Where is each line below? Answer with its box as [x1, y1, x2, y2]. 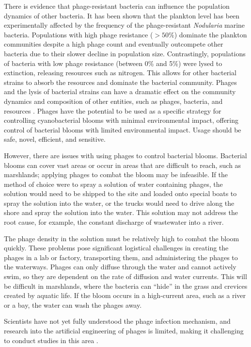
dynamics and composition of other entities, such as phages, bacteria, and [4, 96, 223, 106]
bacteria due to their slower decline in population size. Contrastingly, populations [4, 48, 246, 58]
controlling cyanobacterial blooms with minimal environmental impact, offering [4, 115, 239, 125]
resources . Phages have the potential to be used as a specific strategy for [4, 105, 221, 116]
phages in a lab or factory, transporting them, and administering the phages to [4, 252, 238, 262]
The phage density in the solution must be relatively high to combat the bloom [4, 233, 239, 243]
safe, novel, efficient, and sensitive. [4, 134, 106, 144]
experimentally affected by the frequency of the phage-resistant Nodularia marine [4, 20, 245, 30]
